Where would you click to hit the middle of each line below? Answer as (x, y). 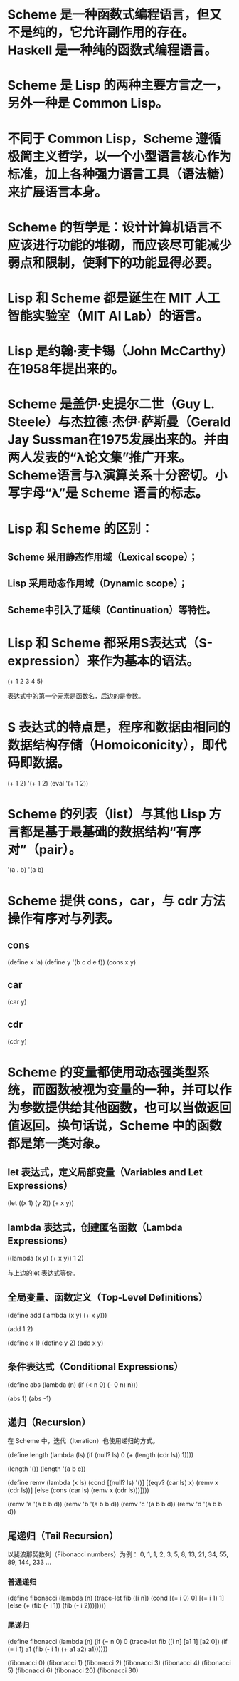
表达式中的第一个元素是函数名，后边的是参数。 (76, 696)
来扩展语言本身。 (58, 192)
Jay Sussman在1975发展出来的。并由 (118, 440)
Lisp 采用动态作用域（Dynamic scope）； (98, 584)
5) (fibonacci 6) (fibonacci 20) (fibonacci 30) (73, 1670)
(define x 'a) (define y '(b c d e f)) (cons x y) (72, 962)
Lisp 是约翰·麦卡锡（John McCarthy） (117, 352)
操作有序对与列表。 (64, 918)
